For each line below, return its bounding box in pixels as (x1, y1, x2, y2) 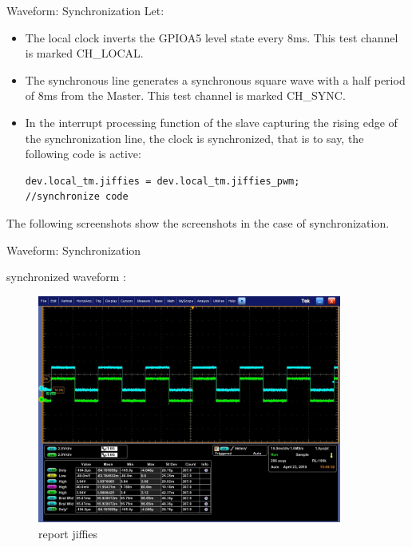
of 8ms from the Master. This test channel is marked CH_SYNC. (25, 87, 346, 104)
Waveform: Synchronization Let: (6, 2, 164, 18)
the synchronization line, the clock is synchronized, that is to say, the (25, 129, 364, 146)
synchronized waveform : (6, 268, 126, 285)
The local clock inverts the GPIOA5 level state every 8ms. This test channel (25, 29, 398, 46)
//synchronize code (25, 191, 129, 203)
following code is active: (25, 145, 141, 162)
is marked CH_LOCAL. (25, 45, 144, 61)
